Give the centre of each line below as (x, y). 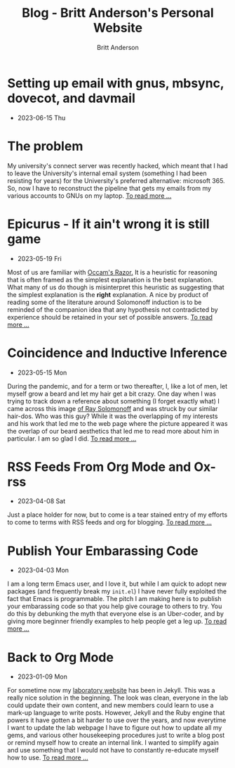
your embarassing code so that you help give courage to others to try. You (115, 606)
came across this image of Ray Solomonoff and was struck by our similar (113, 408)
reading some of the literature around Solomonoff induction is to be (105, 302)
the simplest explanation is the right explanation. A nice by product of (108, 294)
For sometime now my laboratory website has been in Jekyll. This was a (111, 691)
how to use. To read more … (48, 757)
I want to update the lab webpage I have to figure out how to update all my (115, 728)
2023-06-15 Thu (41, 118)
